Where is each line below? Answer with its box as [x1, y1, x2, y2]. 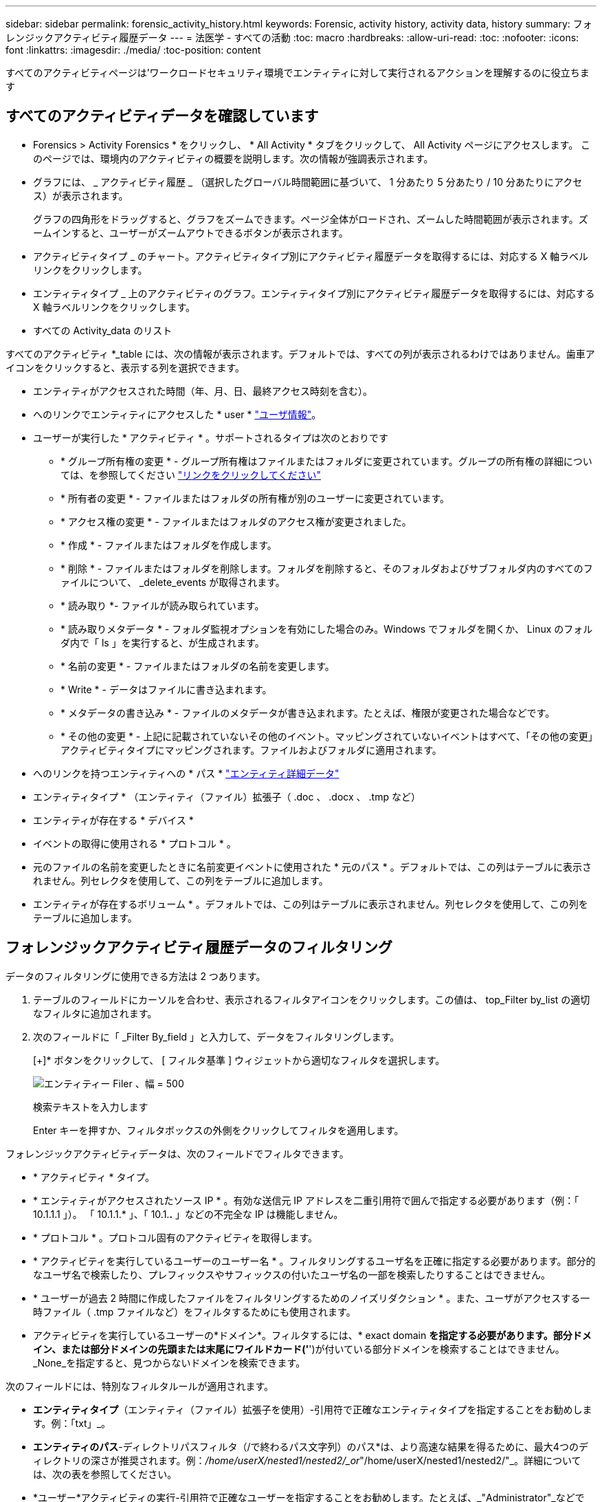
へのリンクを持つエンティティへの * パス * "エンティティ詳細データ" [33, 767, 339, 779]
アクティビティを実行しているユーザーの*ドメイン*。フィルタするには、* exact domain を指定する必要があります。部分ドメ [33, 1329, 592, 1341]
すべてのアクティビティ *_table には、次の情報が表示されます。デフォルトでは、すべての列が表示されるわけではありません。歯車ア [5, 347, 595, 360]
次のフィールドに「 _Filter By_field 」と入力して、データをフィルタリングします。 [33, 1030, 400, 1043]
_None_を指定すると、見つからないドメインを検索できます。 [33, 1356, 306, 1369]
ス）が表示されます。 [33, 189, 129, 202]
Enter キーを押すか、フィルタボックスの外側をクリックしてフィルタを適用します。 [33, 1124, 404, 1136]
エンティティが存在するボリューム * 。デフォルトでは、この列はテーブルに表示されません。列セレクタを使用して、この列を [33, 897, 588, 910]
